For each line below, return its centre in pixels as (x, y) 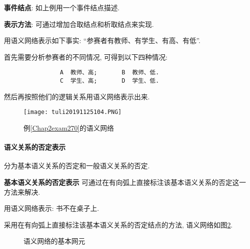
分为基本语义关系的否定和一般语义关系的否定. (77, 166)
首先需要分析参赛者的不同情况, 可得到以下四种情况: (86, 57)
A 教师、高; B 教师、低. (110, 73)
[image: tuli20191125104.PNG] (73, 112)
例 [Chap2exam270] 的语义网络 (69, 127)
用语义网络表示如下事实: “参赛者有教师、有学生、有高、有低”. (102, 40)
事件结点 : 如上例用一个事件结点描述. (62, 7)
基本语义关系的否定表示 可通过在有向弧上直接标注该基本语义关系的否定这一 (125, 182)
